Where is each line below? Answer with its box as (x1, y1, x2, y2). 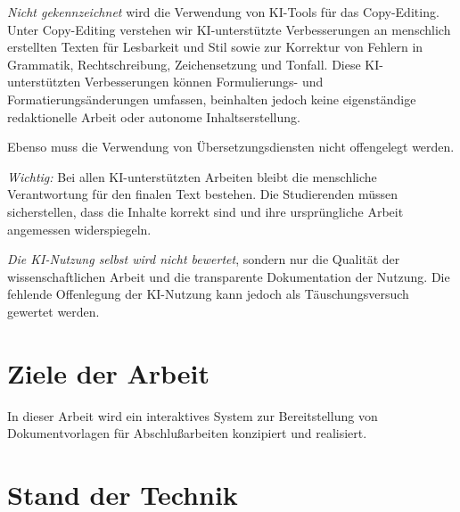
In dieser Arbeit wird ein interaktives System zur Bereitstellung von (7, 406, 378, 425)
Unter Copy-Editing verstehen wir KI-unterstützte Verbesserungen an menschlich (7, 20, 451, 38)
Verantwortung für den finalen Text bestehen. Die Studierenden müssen (7, 185, 398, 203)
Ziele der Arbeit (7, 354, 210, 391)
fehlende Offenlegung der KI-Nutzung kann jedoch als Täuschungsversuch (7, 285, 409, 303)
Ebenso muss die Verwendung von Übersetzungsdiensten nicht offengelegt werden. (7, 137, 455, 156)
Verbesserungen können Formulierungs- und (84, 72, 324, 91)
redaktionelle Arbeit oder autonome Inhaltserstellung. (7, 107, 300, 126)
